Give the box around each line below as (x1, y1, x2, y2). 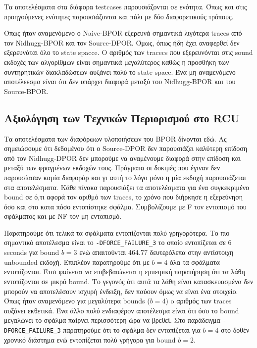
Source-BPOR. (4, 86, 49, 96)
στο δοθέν (220, 324, 250, 335)
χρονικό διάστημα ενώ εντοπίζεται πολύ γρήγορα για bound (4, 334, 176, 345)
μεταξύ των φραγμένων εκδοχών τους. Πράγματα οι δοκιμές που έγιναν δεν (4, 162, 220, 173)
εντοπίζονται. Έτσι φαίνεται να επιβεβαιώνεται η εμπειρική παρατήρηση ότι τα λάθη (4, 266, 245, 277)
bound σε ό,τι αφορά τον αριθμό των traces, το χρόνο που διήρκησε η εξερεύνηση (4, 192, 243, 202)
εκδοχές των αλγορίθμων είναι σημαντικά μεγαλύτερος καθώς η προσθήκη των (4, 56, 229, 67)
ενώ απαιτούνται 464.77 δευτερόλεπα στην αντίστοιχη (79, 247, 234, 257)
